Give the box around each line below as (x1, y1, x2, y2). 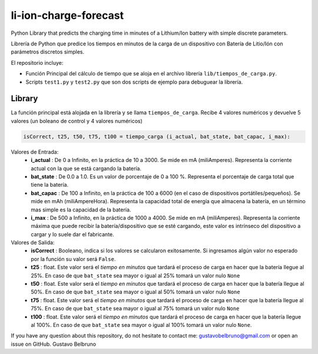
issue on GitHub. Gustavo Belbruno (11, 340, 97, 348)
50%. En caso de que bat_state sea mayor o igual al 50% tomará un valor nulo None (31, 289, 241, 296)
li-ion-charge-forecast (11, 9, 124, 22)
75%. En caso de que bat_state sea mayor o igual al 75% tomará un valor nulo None (31, 305, 240, 312)
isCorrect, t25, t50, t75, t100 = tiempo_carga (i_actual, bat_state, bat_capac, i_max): (23, 133, 291, 140)
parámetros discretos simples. (11, 48, 85, 55)
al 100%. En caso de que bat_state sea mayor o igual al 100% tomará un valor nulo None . (31, 321, 252, 328)
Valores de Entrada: (11, 148, 59, 156)
